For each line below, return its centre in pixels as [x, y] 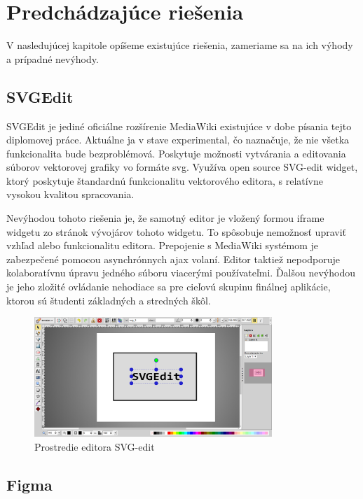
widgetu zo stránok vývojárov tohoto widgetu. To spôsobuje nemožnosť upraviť [177, 231]
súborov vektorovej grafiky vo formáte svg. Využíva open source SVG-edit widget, [182, 167]
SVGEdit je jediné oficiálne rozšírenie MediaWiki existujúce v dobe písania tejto [179, 126]
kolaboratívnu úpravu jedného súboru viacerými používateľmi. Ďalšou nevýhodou [181, 273]
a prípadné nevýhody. [53, 58]
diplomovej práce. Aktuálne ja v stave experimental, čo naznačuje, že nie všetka [178, 140]
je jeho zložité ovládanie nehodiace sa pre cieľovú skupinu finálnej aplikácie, [169, 287]
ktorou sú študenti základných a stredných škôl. [109, 300]
